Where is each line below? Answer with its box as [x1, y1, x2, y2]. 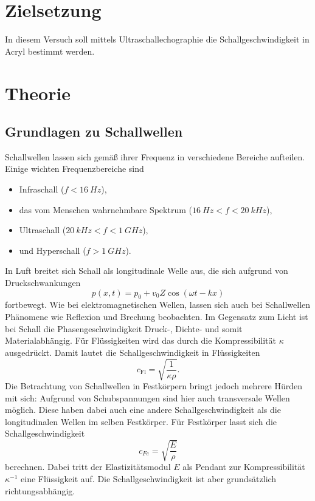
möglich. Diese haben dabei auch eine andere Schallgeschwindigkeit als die [5, 403, 281, 416]
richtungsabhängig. [5, 484, 75, 497]
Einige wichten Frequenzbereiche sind [5, 162, 144, 175]
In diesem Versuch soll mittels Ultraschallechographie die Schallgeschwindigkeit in [5, 33, 310, 46]
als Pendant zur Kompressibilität [182, 460, 305, 473]
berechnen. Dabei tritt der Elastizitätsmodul [5, 460, 171, 473]
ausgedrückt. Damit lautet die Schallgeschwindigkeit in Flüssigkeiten [5, 346, 260, 358]
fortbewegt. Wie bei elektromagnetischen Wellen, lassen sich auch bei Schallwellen [5, 298, 311, 311]
